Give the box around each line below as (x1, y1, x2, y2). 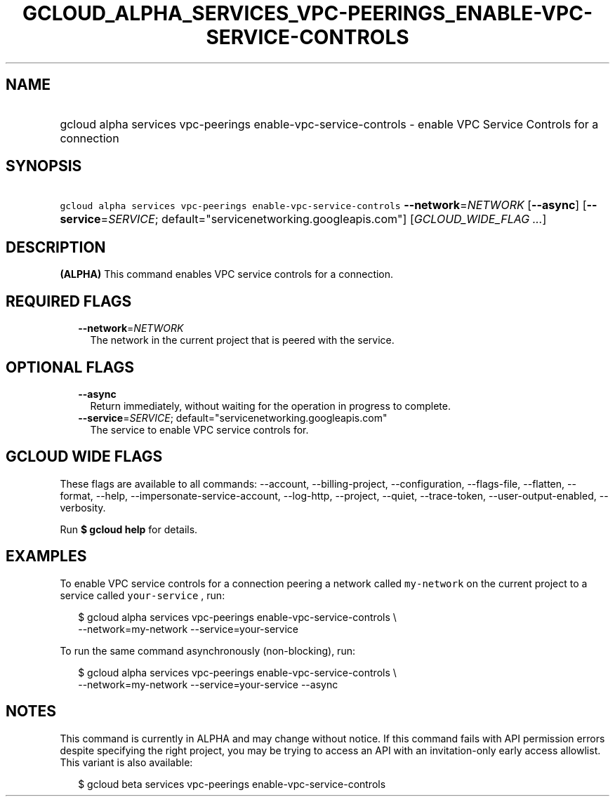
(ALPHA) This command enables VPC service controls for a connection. (60, 268, 394, 281)
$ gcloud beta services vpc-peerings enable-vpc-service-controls (78, 777, 386, 790)
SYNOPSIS (6, 157, 82, 175)
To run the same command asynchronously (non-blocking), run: (60, 644, 355, 657)
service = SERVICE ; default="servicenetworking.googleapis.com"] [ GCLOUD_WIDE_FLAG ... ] (60, 212, 547, 227)
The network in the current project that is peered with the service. (90, 334, 395, 347)
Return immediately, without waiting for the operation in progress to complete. (90, 399, 451, 412)
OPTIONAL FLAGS (6, 358, 134, 376)
